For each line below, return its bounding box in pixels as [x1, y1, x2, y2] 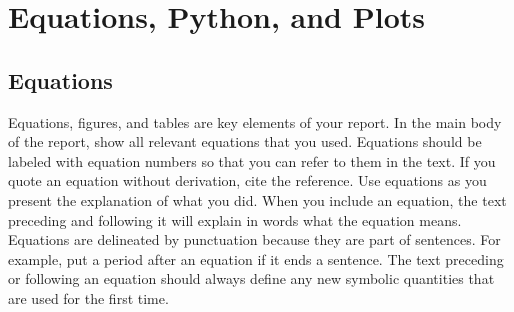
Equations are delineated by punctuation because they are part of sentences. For [8, 229, 501, 250]
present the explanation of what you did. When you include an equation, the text [8, 189, 507, 210]
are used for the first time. [8, 287, 169, 308]
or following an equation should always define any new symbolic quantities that [8, 268, 495, 289]
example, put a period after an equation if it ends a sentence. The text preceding [8, 248, 504, 269]
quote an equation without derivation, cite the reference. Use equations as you [8, 170, 487, 191]
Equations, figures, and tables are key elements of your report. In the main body [8, 111, 502, 132]
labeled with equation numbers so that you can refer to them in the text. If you [8, 150, 496, 171]
